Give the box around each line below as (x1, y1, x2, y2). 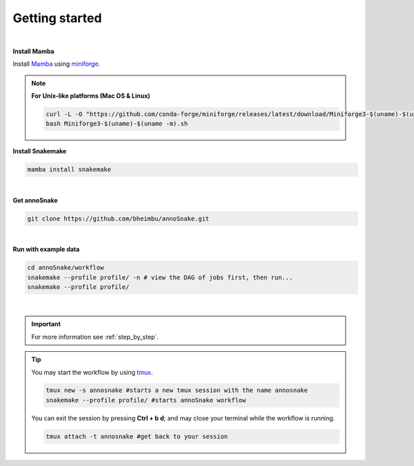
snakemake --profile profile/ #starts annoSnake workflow (46, 396, 246, 404)
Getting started (12, 10, 102, 26)
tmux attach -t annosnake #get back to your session (46, 432, 228, 440)
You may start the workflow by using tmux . (31, 368, 153, 376)
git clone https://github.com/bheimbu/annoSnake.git (27, 214, 210, 223)
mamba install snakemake (27, 166, 112, 174)
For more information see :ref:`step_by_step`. (31, 333, 159, 341)
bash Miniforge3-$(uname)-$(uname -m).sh (46, 120, 188, 128)
